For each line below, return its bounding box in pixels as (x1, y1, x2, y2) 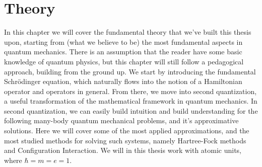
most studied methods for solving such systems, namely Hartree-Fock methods (4, 135, 246, 145)
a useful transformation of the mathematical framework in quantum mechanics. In (4, 96, 257, 106)
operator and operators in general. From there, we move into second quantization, (4, 86, 257, 96)
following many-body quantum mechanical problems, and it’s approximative (4, 115, 239, 126)
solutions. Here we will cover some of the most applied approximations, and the (4, 125, 249, 136)
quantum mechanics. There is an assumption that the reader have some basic (4, 46, 242, 57)
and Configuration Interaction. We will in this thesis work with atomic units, (4, 145, 242, 155)
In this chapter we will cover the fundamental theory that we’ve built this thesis (4, 27, 251, 37)
